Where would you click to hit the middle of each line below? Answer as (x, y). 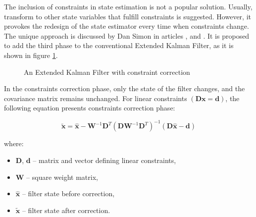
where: (14, 143)
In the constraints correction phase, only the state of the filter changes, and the (125, 88)
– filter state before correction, (68, 193)
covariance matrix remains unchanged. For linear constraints (96, 98)
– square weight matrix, (62, 177)
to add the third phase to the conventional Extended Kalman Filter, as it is (119, 45)
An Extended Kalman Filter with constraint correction (107, 72)
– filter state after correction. (66, 210)
